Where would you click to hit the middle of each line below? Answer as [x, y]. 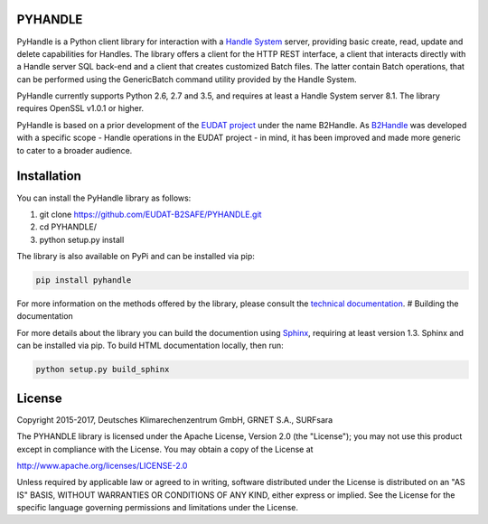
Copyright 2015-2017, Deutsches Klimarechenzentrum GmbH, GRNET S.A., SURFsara [175, 419]
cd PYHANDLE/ [68, 227]
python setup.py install [82, 239]
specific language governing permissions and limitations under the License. [157, 508]
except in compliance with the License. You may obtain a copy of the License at [165, 449]
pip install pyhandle [84, 281]
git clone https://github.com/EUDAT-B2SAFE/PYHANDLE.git [150, 214]
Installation [49, 176]
